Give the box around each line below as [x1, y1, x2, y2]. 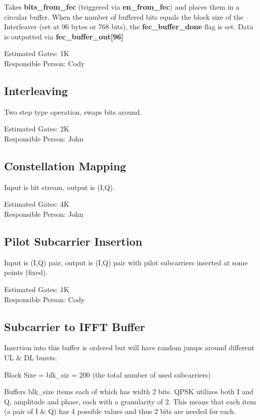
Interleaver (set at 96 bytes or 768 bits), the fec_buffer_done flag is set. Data [4, 21, 253, 32]
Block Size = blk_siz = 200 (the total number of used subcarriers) [4, 369, 211, 380]
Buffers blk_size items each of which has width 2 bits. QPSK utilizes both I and [4, 386, 253, 397]
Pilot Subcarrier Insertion [4, 233, 143, 249]
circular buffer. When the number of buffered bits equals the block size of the [4, 11, 244, 22]
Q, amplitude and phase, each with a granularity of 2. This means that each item [4, 396, 256, 406]
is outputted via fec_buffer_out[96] [4, 31, 123, 41]
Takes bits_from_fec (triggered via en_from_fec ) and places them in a [4, 2, 240, 12]
